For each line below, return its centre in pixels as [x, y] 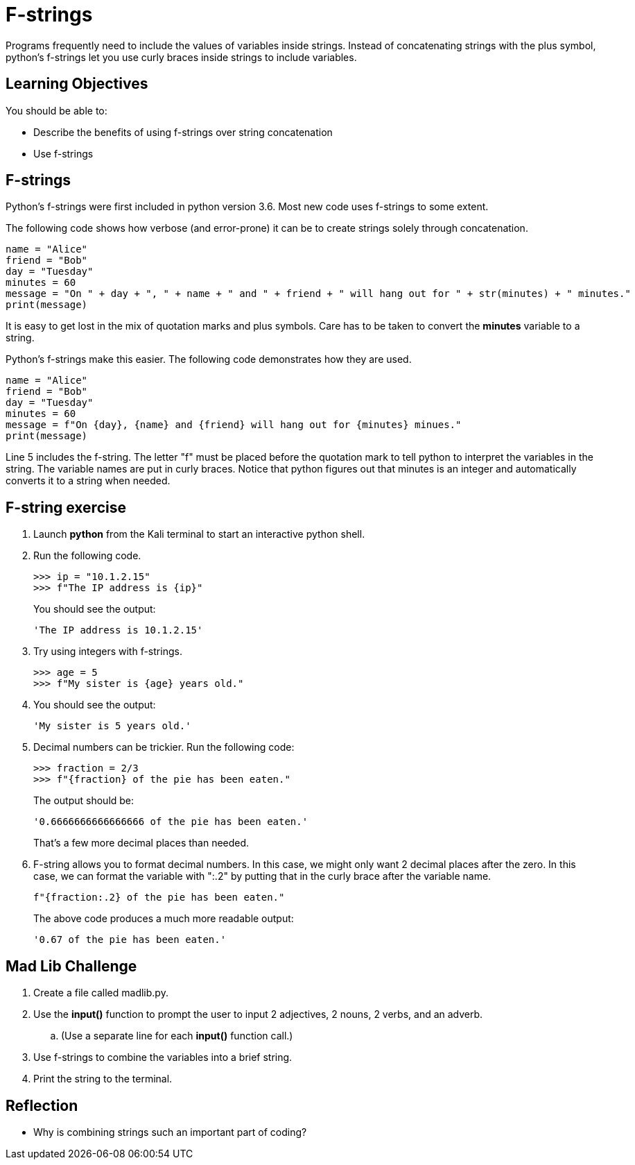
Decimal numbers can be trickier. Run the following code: [164, 747]
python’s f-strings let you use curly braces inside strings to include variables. [181, 57]
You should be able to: [56, 110]
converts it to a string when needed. [88, 481]
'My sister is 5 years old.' [112, 726]
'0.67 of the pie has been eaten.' [130, 940]
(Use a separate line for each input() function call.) [177, 1036]
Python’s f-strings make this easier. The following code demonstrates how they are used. [209, 359]
